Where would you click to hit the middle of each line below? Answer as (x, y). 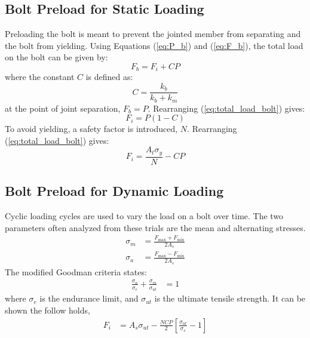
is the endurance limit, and (89, 298)
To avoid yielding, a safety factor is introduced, (91, 129)
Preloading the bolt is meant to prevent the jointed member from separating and (153, 34)
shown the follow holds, (47, 310)
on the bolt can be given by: (56, 57)
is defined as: (109, 77)
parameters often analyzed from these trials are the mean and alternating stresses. (155, 227)
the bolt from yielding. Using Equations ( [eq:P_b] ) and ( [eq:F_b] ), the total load (154, 45)
